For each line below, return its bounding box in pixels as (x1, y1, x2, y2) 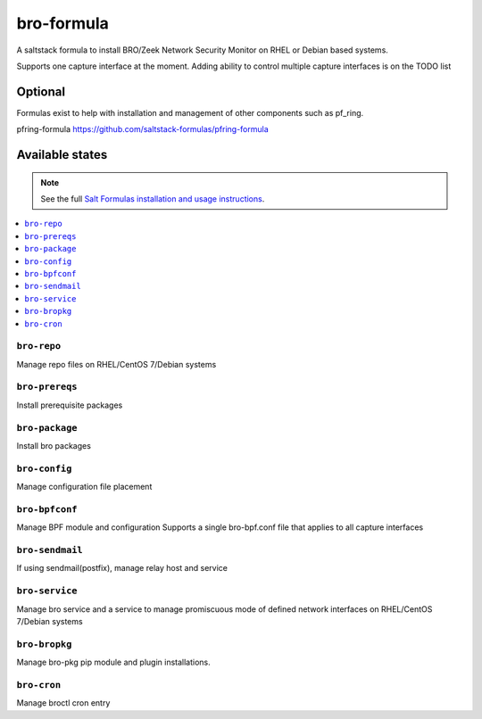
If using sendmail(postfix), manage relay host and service (16, 563, 228, 574)
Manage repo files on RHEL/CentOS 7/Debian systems (16, 359, 217, 369)
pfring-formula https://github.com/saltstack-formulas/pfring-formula (16, 124, 270, 135)
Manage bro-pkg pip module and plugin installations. (16, 657, 212, 668)
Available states (16, 147, 108, 162)
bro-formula (16, 13, 109, 33)
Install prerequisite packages (16, 400, 123, 410)
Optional (16, 84, 66, 99)
